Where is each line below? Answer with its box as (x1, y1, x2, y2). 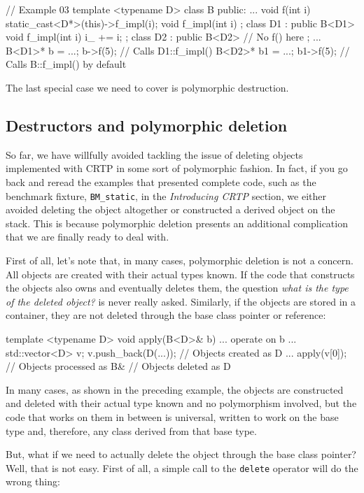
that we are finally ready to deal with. (6, 229, 169, 244)
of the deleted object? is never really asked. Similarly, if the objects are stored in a (6, 294, 356, 308)
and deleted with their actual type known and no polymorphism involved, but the (6, 396, 357, 410)
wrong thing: (6, 474, 60, 489)
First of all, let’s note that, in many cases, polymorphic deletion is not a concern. (6, 252, 353, 267)
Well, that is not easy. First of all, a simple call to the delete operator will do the (6, 460, 358, 475)
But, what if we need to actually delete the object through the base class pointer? (6, 447, 356, 462)
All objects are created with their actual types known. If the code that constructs (6, 266, 355, 281)
